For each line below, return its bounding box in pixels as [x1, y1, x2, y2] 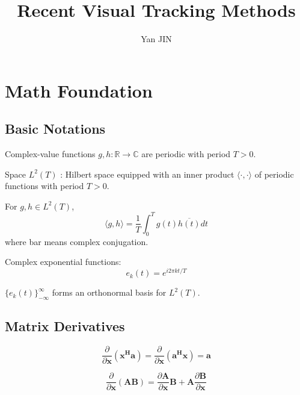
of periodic [254, 167, 294, 180]
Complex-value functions [5, 148, 96, 160]
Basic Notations [5, 119, 106, 138]
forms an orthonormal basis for [52, 286, 167, 299]
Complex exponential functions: [5, 255, 121, 268]
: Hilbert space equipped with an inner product [60, 167, 234, 180]
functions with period [5, 179, 84, 192]
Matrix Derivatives [5, 317, 125, 335]
